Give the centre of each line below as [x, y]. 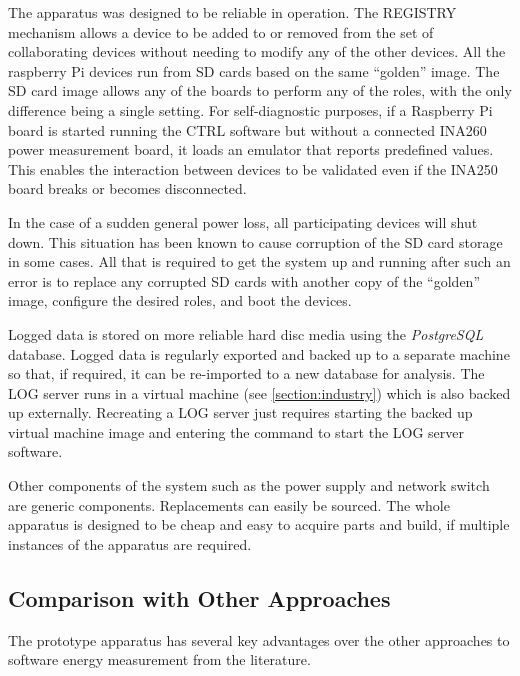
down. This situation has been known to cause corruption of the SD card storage [255, 241]
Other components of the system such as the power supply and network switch [249, 485]
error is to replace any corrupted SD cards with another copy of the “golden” [244, 280]
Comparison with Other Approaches [199, 597]
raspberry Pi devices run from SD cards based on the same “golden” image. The [254, 70]
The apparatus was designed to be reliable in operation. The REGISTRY [232, 12]
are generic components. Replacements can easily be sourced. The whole [229, 504]
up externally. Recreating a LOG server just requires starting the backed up [240, 412]
